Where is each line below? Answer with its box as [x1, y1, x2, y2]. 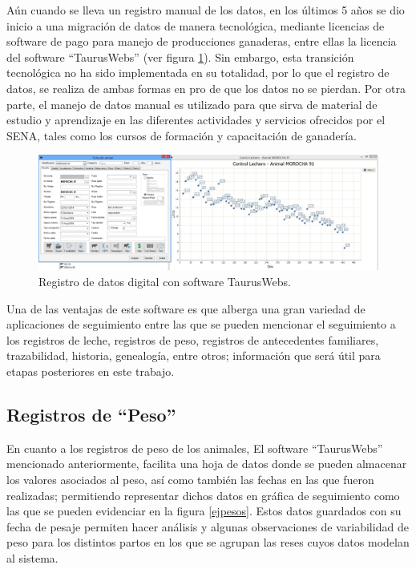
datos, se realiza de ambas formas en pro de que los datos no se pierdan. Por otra [6, 79, 406, 96]
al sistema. [6, 549, 59, 566]
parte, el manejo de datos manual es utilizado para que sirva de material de [6, 95, 378, 112]
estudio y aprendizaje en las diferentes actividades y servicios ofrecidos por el [6, 111, 386, 128]
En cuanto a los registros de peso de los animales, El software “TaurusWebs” [6, 439, 383, 456]
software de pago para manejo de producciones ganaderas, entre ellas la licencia [6, 33, 397, 50]
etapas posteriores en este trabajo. [6, 363, 175, 379]
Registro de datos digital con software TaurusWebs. [38, 273, 291, 290]
